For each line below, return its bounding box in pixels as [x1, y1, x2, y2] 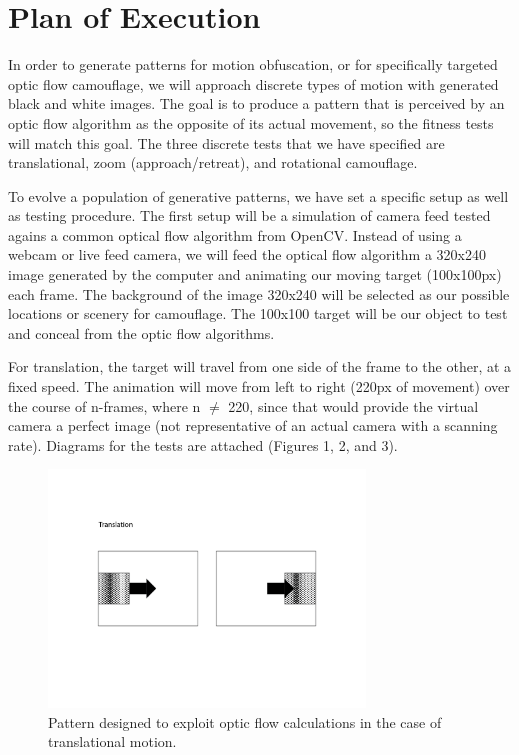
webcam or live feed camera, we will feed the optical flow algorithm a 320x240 [8, 244, 487, 265]
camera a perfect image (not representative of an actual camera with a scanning [8, 415, 498, 436]
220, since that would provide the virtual [228, 395, 479, 416]
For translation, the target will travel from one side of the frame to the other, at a [8, 356, 512, 377]
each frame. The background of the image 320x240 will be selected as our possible [8, 283, 510, 304]
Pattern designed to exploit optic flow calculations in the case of [48, 711, 442, 732]
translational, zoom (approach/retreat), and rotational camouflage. [8, 152, 418, 173]
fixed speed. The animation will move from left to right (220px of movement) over [8, 376, 510, 397]
